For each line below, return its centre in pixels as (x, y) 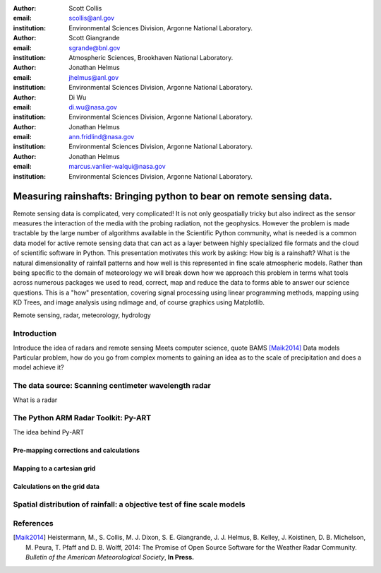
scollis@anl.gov (91, 18)
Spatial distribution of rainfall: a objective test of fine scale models (129, 504)
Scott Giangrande (94, 38)
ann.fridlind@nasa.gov (102, 137)
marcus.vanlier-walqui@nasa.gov (117, 167)
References (33, 523)
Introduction (35, 333)
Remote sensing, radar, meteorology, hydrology (82, 315)
